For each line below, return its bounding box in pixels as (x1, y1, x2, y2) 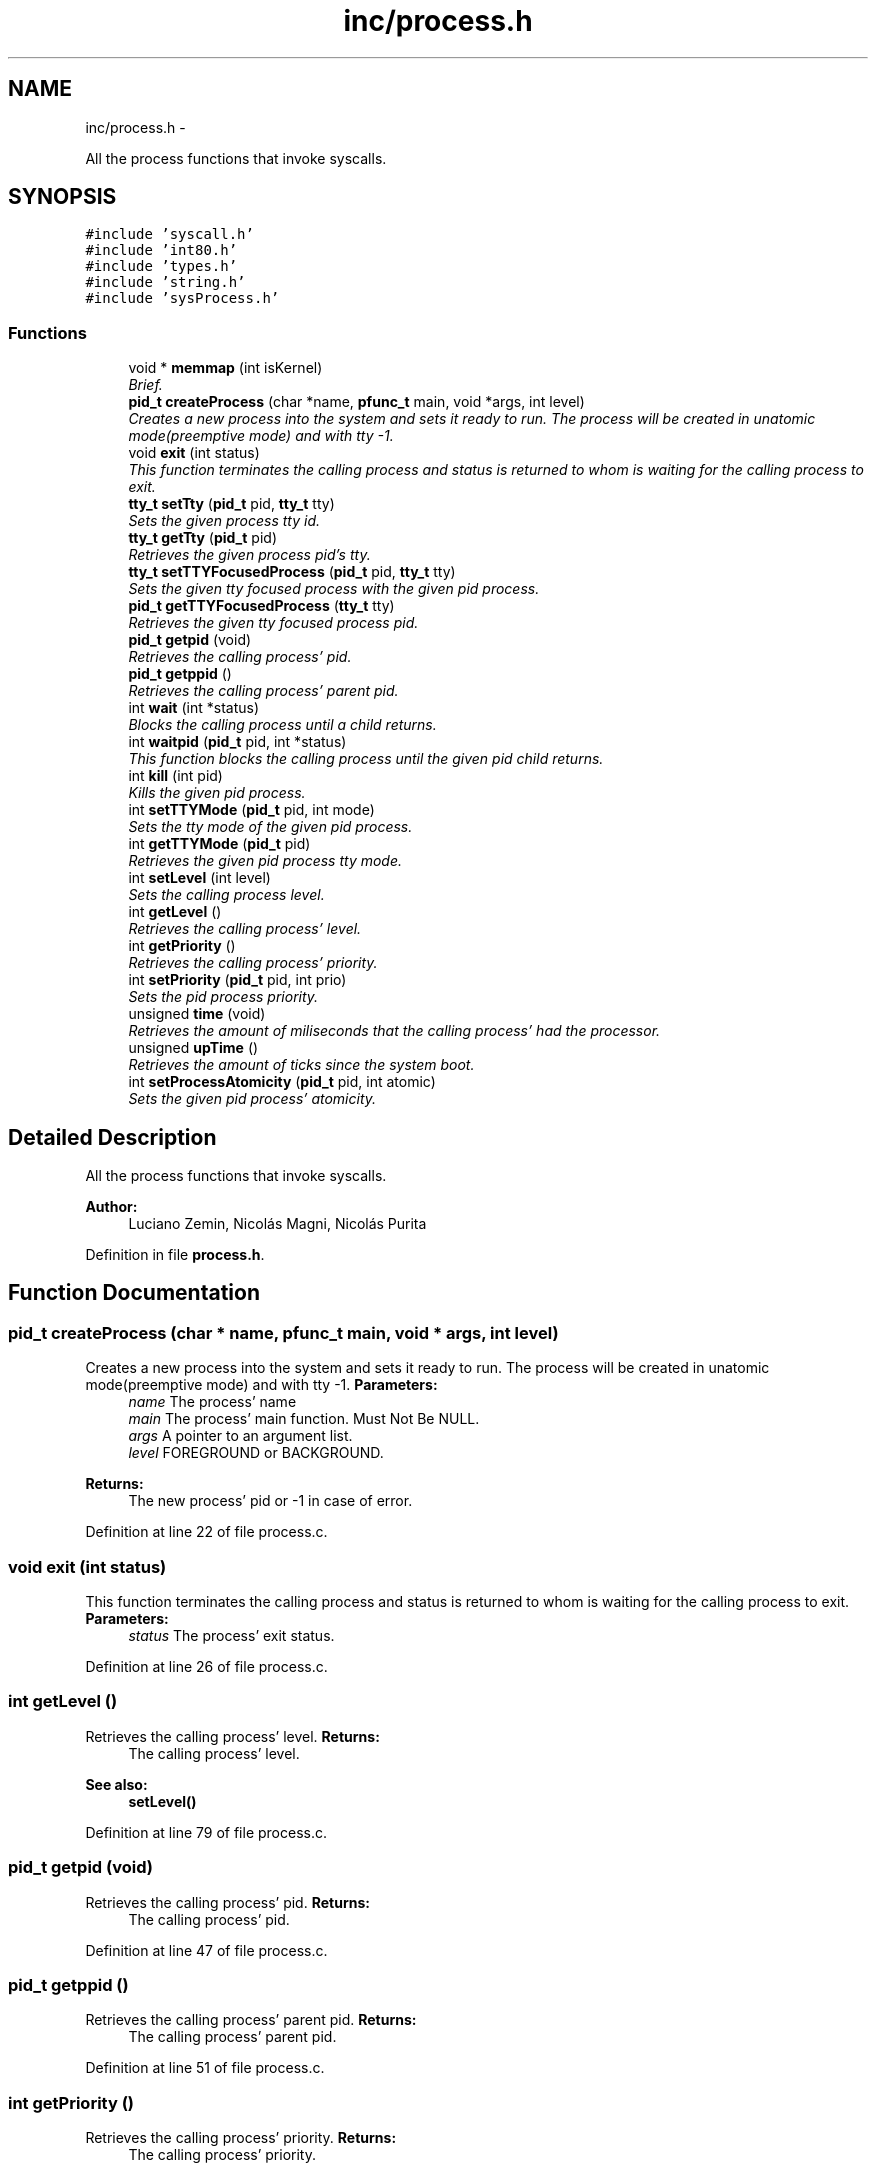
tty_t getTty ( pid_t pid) (128, 529, 277, 547)
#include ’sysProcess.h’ (85, 290, 280, 307)
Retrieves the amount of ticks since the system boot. (128, 1056, 475, 1074)
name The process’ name (128, 1393, 297, 1411)
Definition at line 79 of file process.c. (85, 1823, 327, 1841)
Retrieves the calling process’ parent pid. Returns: (85, 2011, 417, 2029)
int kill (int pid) (128, 767, 223, 785)
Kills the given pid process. (128, 784, 306, 802)
